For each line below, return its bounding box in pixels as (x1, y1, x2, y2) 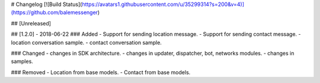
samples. (11, 58, 34, 65)
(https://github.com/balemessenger (11, 9, 98, 16)
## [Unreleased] (11, 19, 52, 26)
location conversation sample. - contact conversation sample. (11, 39, 162, 46)
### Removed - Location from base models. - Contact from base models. (11, 68, 191, 76)
